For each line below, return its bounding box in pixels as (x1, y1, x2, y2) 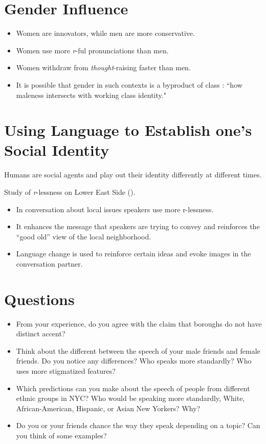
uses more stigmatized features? (16, 366, 116, 376)
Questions (4, 288, 75, 309)
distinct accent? (16, 328, 65, 339)
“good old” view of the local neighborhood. (16, 231, 151, 241)
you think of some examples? (16, 430, 107, 441)
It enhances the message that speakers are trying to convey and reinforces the (16, 221, 260, 232)
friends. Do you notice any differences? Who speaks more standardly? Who (16, 355, 252, 366)
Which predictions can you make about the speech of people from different (16, 382, 250, 393)
